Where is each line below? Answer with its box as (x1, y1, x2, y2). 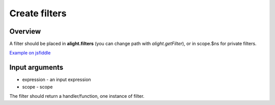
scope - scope (22, 84, 53, 90)
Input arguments (9, 63, 64, 72)
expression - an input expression (22, 76, 91, 83)
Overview (9, 27, 41, 36)
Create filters (9, 8, 67, 19)
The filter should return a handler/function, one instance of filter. (9, 93, 145, 99)
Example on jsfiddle (9, 50, 51, 56)
